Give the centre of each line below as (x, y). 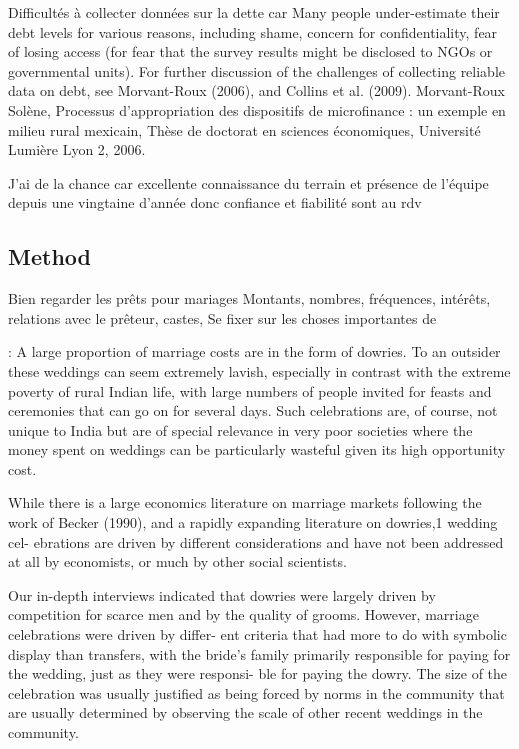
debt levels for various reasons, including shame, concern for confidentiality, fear (253, 31)
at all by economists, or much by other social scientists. (177, 561)
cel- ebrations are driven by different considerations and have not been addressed (256, 541)
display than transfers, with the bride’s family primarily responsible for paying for (259, 653)
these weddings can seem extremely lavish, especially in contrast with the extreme (259, 370)
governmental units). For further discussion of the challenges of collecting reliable (257, 70)
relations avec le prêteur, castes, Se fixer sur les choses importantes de (222, 317)
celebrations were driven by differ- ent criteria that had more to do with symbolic (257, 634)
